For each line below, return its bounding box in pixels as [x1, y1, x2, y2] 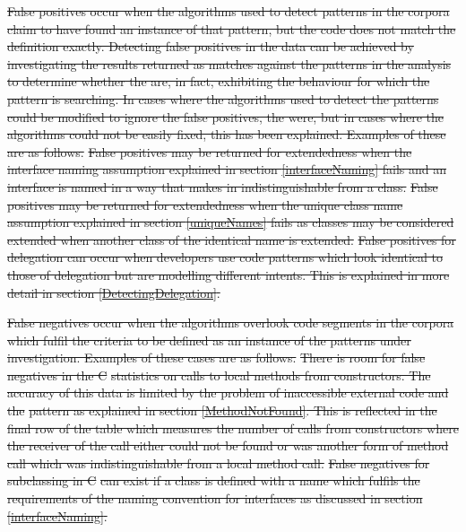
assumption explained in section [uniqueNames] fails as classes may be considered [7, 213, 454, 231]
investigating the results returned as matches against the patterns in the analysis [7, 54, 452, 73]
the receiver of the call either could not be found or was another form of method [7, 436, 449, 455]
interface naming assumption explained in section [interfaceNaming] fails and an [7, 160, 447, 179]
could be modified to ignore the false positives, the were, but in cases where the [7, 107, 444, 126]
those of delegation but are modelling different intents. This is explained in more [7, 265, 450, 283]
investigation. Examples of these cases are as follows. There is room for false [7, 348, 426, 367]
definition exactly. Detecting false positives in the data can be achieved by [7, 37, 414, 56]
